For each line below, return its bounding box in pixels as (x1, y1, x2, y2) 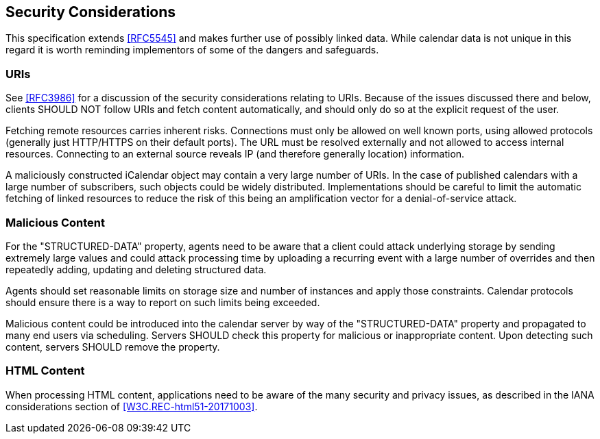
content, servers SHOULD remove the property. (5, 340, 220, 353)
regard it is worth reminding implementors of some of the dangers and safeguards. (5, 44, 379, 56)
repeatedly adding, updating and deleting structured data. (5, 263, 267, 275)
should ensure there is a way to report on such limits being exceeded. (5, 296, 320, 308)
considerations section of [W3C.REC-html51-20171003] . (5, 400, 258, 412)
